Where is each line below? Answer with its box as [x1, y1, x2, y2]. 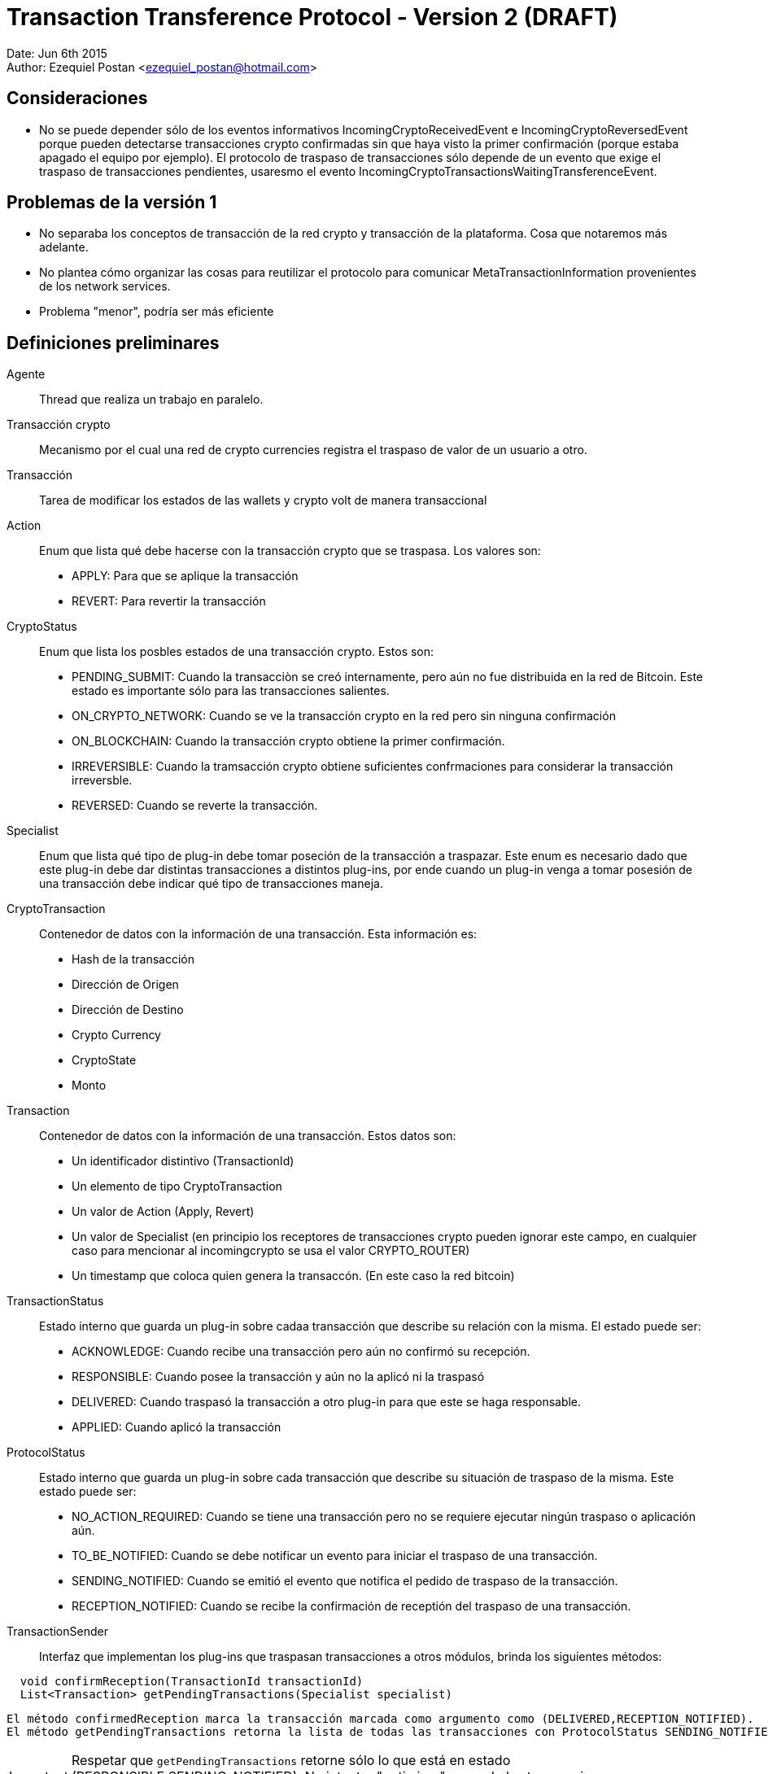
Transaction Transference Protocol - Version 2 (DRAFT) [7, 3, 618, 31]
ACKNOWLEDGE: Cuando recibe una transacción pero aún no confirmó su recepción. [72, 1344, 530, 1359]
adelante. [39, 240, 89, 255]
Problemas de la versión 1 [7, 192, 217, 213]
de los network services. [39, 279, 171, 294]
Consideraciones [7, 88, 148, 109]
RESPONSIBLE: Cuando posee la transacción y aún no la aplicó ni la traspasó [72, 1370, 485, 1384]
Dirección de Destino [72, 1003, 184, 1017]
